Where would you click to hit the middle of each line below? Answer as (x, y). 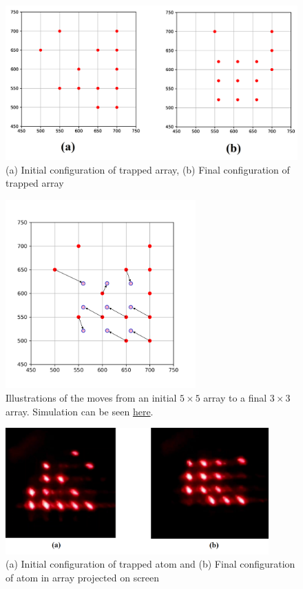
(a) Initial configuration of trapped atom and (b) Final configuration (150, 564)
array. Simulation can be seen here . (80, 411)
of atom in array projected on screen (83, 577)
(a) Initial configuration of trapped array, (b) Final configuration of (148, 169)
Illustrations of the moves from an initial (91, 398)
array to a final (235, 398)
